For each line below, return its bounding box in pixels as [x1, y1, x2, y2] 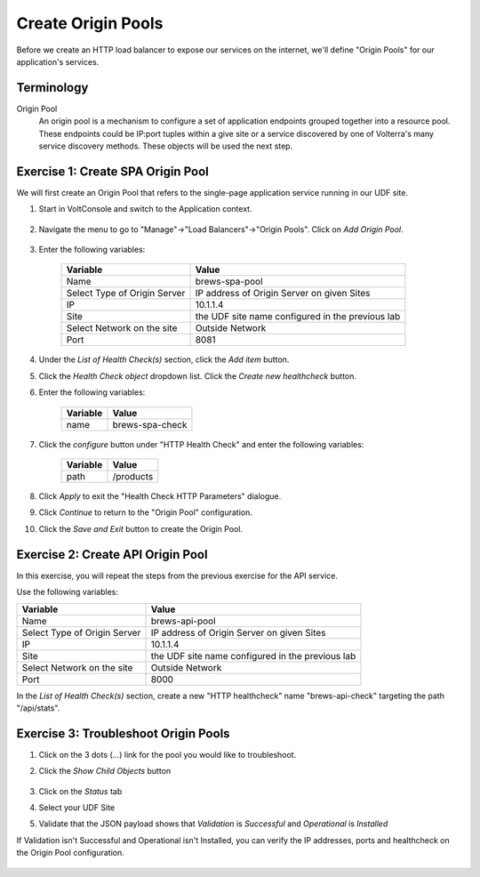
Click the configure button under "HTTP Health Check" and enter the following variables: [38, 438, 364, 449]
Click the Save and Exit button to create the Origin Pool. [38, 523, 244, 534]
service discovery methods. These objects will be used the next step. [38, 141, 293, 151]
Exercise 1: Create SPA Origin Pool [16, 164, 209, 179]
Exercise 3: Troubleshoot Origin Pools [16, 726, 230, 741]
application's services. [16, 56, 100, 67]
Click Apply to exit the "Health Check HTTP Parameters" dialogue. [38, 491, 282, 502]
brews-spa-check [112, 418, 188, 430]
